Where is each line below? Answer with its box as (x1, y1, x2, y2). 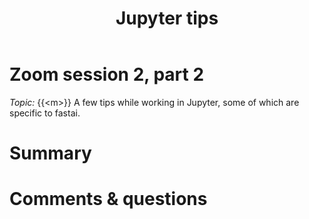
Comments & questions (9, 188, 208, 211)
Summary (9, 142, 92, 165)
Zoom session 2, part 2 (9, 63, 205, 86)
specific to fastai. (9, 107, 81, 119)
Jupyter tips (115, 7, 219, 30)
